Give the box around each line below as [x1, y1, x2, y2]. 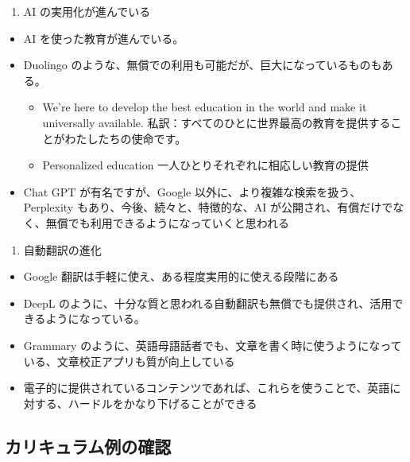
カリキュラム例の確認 [5, 433, 172, 458]
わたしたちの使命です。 [64, 130, 187, 146]
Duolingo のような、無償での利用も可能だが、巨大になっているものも [23, 56, 382, 73]
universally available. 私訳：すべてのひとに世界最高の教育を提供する [42, 114, 391, 130]
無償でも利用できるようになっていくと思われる [45, 214, 290, 231]
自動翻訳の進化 [23, 241, 102, 258]
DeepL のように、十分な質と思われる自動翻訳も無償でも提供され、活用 [23, 294, 393, 311]
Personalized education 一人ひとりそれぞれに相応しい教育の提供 [42, 157, 369, 173]
